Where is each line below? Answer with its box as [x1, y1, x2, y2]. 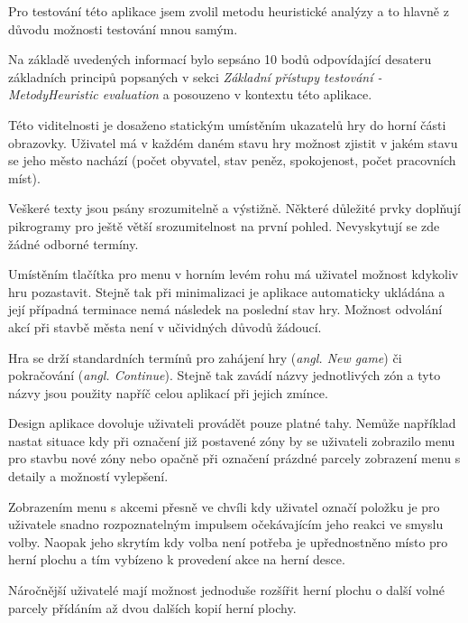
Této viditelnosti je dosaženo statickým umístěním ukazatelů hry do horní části [8, 115, 446, 134]
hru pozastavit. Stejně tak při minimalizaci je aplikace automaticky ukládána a [8, 282, 445, 301]
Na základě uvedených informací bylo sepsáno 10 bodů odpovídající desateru [8, 50, 432, 69]
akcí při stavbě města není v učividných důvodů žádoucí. [8, 317, 322, 336]
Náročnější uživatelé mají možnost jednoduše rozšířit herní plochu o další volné [8, 581, 445, 600]
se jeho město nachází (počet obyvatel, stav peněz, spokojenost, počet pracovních [8, 151, 456, 170]
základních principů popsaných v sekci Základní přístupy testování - [8, 67, 382, 86]
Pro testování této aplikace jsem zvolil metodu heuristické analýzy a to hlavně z [8, 2, 449, 20]
